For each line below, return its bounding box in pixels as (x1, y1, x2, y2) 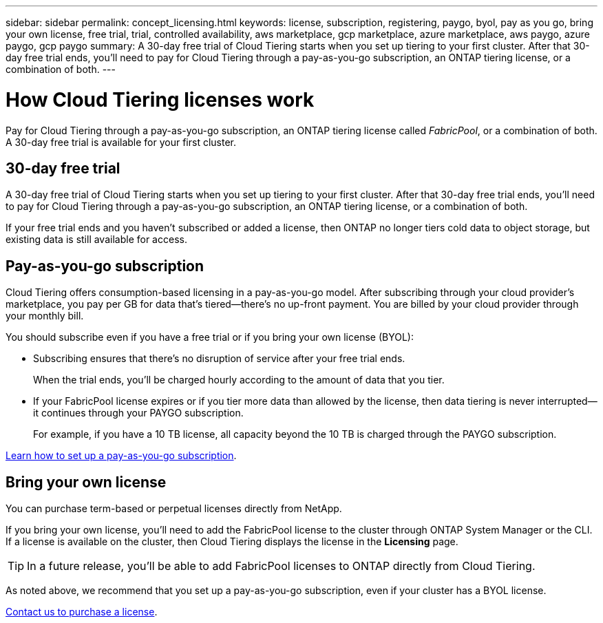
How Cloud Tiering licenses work (6, 87, 315, 112)
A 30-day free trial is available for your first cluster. (6, 136, 237, 148)
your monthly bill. (6, 310, 84, 322)
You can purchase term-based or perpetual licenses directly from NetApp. (6, 503, 342, 515)
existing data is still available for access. (6, 233, 187, 246)
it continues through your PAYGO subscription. (33, 407, 244, 419)
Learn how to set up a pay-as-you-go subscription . (6, 450, 237, 462)
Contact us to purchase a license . (6, 606, 158, 618)
